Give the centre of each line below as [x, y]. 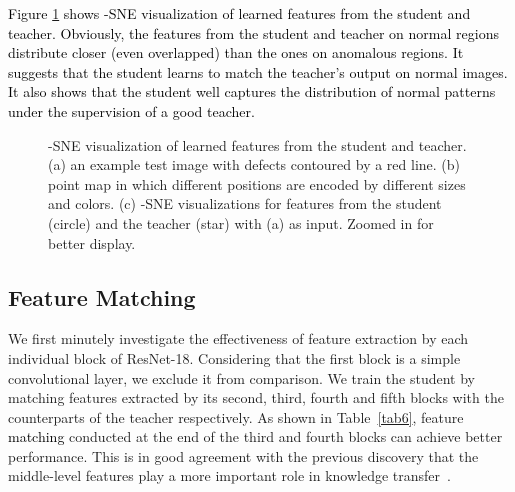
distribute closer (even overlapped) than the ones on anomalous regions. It [236, 52]
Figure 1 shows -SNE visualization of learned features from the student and [239, 13]
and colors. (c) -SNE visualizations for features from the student [245, 203]
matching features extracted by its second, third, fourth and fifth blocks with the [256, 397]
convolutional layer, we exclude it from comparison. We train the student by [241, 377]
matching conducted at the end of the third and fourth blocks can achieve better [255, 436]
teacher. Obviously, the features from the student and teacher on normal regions [253, 32]
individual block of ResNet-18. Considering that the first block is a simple [234, 357]
